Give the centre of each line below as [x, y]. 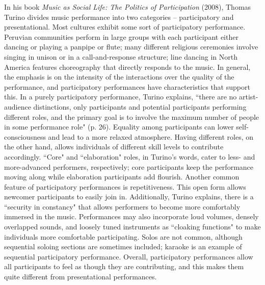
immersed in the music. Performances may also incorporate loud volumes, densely [131, 216]
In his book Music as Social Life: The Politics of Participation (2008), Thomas [128, 7]
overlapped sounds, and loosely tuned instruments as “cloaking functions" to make [132, 227]
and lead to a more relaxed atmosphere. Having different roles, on [151, 136]
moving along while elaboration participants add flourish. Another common [122, 177]
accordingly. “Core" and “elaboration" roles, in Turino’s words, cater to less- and [130, 156]
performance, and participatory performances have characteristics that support [127, 86]
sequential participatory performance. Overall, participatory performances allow [129, 256]
